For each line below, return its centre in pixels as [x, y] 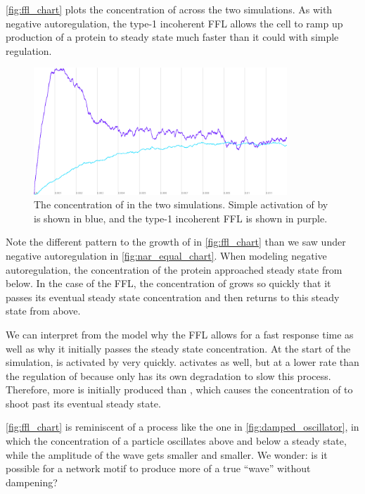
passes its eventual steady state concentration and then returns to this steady [173, 297]
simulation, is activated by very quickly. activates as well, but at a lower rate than [182, 362]
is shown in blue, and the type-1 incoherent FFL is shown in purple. [181, 218]
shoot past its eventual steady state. [83, 403]
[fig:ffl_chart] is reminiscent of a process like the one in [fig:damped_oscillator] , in [182, 427]
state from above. [43, 311]
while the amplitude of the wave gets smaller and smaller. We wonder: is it [167, 454]
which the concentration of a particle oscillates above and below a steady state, [176, 441]
